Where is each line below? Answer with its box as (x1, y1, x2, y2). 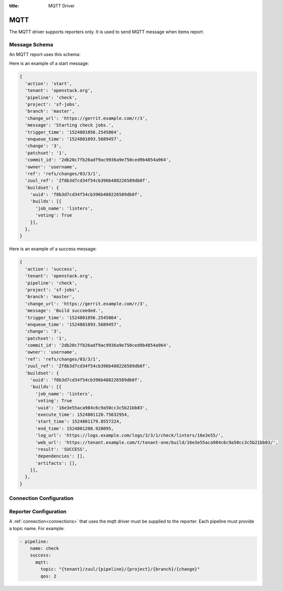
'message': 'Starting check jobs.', (25, 122, 114, 128)
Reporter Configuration (9, 508, 67, 515)
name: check (30, 545, 59, 551)
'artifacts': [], (35, 460, 78, 466)
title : (9, 3, 19, 8)
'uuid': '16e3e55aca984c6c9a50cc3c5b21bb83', (35, 405, 148, 411)
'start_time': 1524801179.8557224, (35, 419, 122, 425)
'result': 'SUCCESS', (35, 446, 88, 452)
